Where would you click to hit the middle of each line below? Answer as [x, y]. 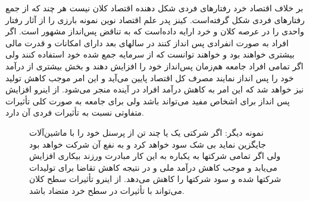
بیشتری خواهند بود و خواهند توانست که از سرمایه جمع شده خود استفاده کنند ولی [150, 54]
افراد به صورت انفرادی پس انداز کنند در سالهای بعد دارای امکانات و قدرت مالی [147, 42]
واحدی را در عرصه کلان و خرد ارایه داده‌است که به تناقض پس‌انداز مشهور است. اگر [155, 31]
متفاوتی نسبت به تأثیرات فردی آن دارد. [75, 112]
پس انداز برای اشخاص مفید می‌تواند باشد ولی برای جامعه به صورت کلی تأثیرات [148, 100]
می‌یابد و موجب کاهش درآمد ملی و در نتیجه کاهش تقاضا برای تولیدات [153, 167]
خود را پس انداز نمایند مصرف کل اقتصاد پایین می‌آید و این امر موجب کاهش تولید [150, 77]
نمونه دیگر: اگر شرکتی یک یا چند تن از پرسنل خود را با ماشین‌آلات [146, 132]
